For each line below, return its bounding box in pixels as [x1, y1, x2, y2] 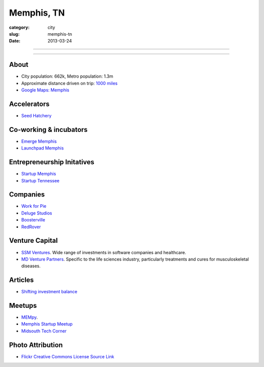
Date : [9, 38, 21, 44]
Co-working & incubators [9, 125, 88, 134]
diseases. [21, 263, 41, 269]
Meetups [9, 302, 37, 310]
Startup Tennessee [21, 177, 60, 183]
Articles [9, 276, 34, 284]
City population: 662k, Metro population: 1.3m [21, 73, 113, 79]
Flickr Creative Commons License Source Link [21, 353, 114, 359]
